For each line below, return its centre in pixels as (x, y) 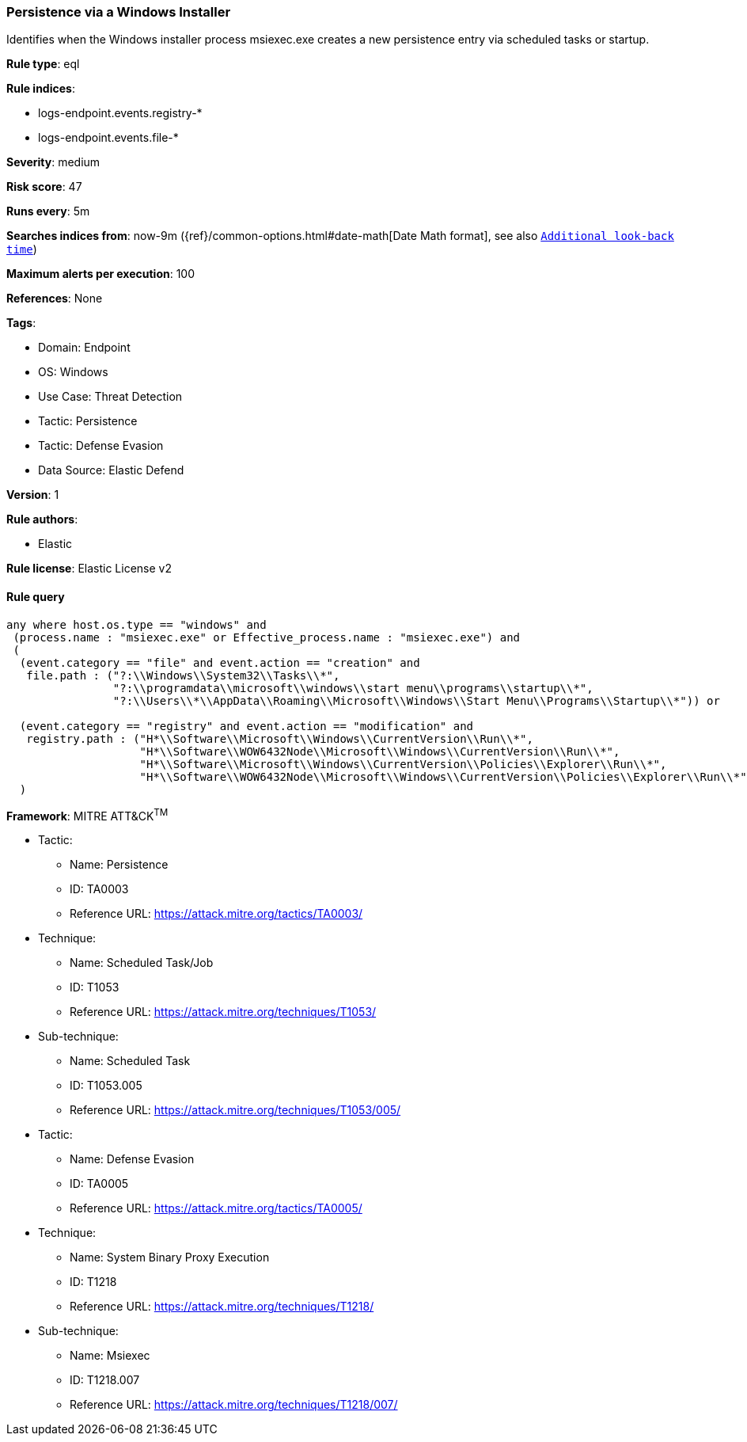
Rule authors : (42, 519)
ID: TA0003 (99, 889)
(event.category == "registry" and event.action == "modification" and (246, 726)
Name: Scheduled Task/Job (142, 963)
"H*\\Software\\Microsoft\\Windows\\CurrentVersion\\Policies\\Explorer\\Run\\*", (403, 764)
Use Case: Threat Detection (110, 397)
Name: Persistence (119, 865)
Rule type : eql (43, 64)
